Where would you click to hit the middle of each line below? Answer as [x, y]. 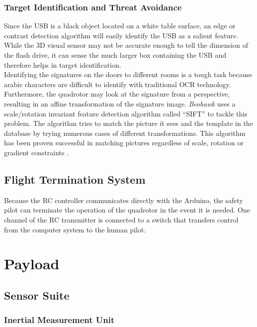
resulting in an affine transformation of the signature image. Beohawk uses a [120, 103]
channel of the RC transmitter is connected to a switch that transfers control [121, 219]
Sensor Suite [37, 295]
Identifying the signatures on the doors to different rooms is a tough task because [128, 74]
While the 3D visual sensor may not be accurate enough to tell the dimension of [126, 45]
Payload [32, 264]
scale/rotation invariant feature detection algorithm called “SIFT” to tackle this [126, 113]
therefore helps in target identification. [63, 64]
